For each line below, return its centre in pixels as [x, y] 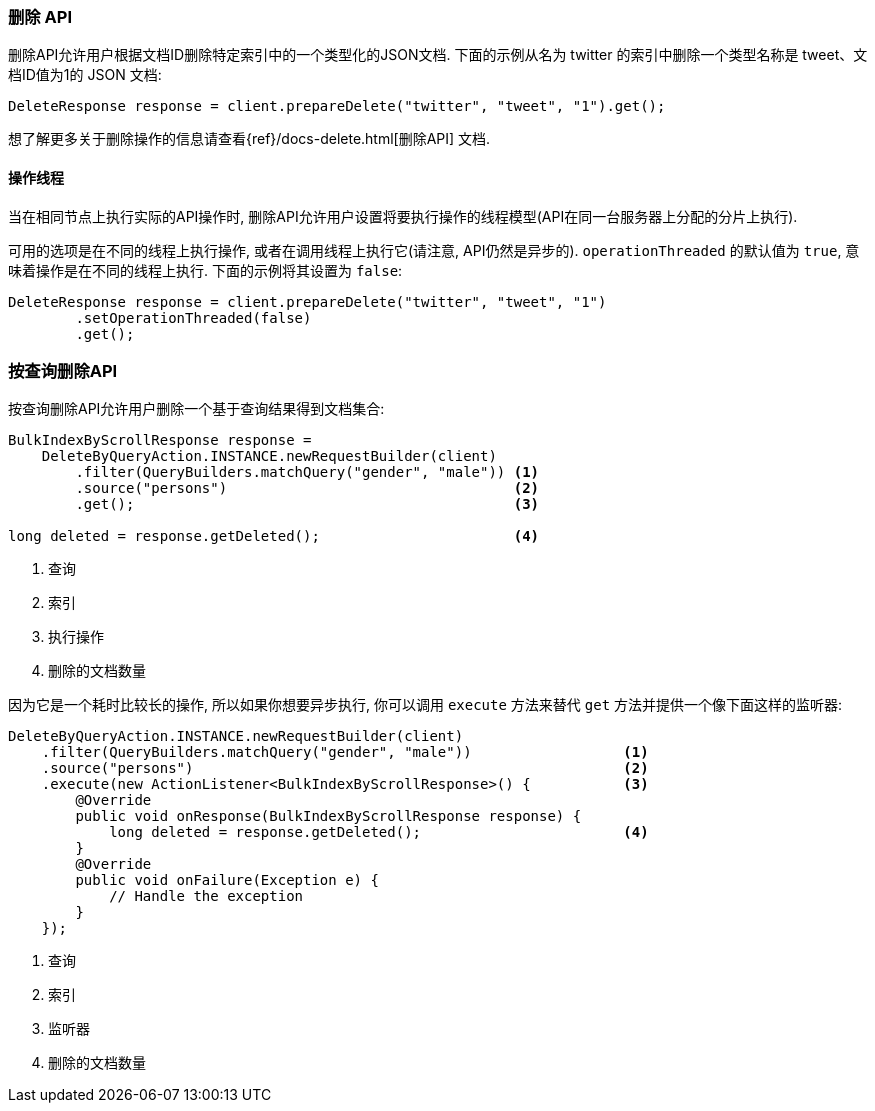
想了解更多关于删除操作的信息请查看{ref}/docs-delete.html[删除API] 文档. [249, 139]
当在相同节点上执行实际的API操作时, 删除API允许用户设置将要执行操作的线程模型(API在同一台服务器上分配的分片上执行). [403, 216]
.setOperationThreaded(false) [193, 317]
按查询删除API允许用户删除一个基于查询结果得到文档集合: [196, 409]
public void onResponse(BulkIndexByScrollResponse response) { [328, 816]
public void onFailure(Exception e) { [227, 880]
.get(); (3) [307, 504]
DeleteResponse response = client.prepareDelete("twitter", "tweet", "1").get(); [337, 106]
